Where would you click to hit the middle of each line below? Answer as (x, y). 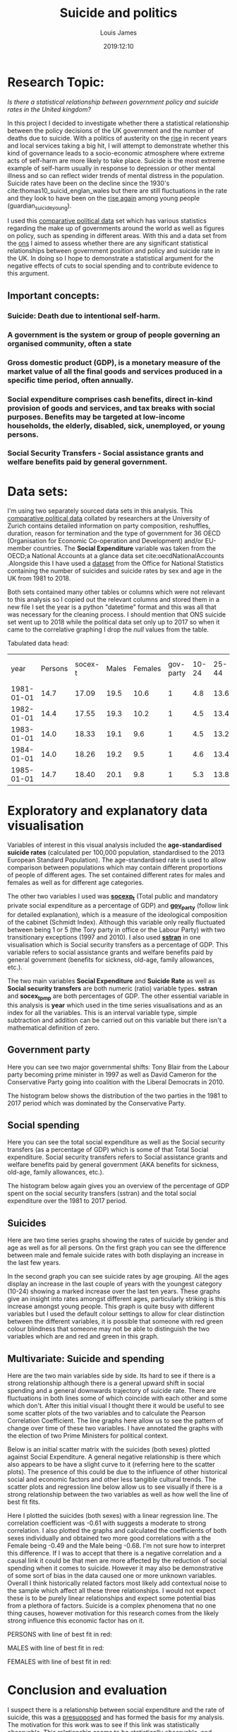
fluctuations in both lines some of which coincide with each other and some (117, 1398)
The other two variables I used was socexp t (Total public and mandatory (113, 897)
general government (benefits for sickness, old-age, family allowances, (111, 959)
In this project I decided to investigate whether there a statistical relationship (118, 123)
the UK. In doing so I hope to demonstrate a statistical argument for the (110, 259)
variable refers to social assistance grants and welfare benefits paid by (110, 952)
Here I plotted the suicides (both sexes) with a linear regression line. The (113, 1515)
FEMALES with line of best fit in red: (59, 1662)
